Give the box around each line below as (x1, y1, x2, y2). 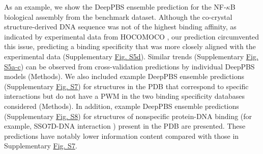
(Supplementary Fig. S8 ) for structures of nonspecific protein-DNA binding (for (4, 110, 252, 121)
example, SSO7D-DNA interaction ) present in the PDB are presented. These (4, 121, 246, 131)
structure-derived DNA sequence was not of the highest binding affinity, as (4, 21, 237, 32)
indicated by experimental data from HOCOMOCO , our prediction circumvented (4, 31, 259, 42)
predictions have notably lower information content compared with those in (4, 130, 239, 141)
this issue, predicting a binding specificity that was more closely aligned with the (4, 41, 256, 52)
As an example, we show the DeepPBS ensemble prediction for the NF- (4, 2, 226, 12)
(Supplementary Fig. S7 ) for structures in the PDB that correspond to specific (4, 81, 249, 91)
